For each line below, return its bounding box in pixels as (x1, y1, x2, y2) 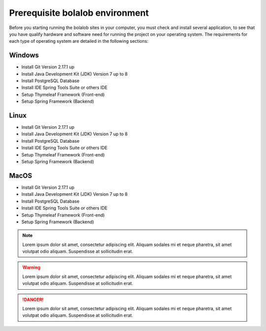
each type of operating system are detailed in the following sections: (9, 38, 149, 44)
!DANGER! (22, 297, 44, 302)
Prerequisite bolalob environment (9, 7, 149, 18)
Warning (22, 265, 40, 271)
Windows (9, 51, 39, 60)
